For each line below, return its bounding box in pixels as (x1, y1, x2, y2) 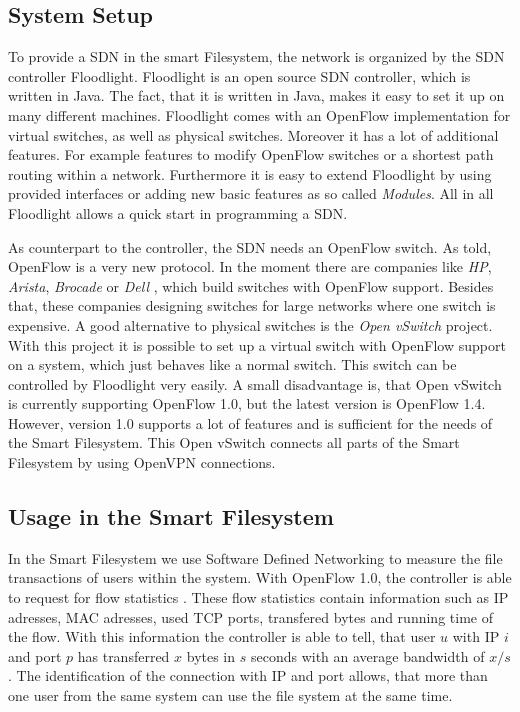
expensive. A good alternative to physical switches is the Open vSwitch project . (8, 314, 493, 335)
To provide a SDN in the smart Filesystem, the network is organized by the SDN (8, 46, 505, 67)
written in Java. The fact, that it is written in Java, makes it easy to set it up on (8, 85, 505, 106)
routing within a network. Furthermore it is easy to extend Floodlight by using (8, 163, 492, 184)
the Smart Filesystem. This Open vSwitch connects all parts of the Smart (8, 432, 460, 453)
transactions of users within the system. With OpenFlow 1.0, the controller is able (8, 567, 512, 588)
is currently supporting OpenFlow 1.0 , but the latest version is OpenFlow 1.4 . (8, 393, 486, 414)
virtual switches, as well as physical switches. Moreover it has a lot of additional (8, 124, 499, 145)
